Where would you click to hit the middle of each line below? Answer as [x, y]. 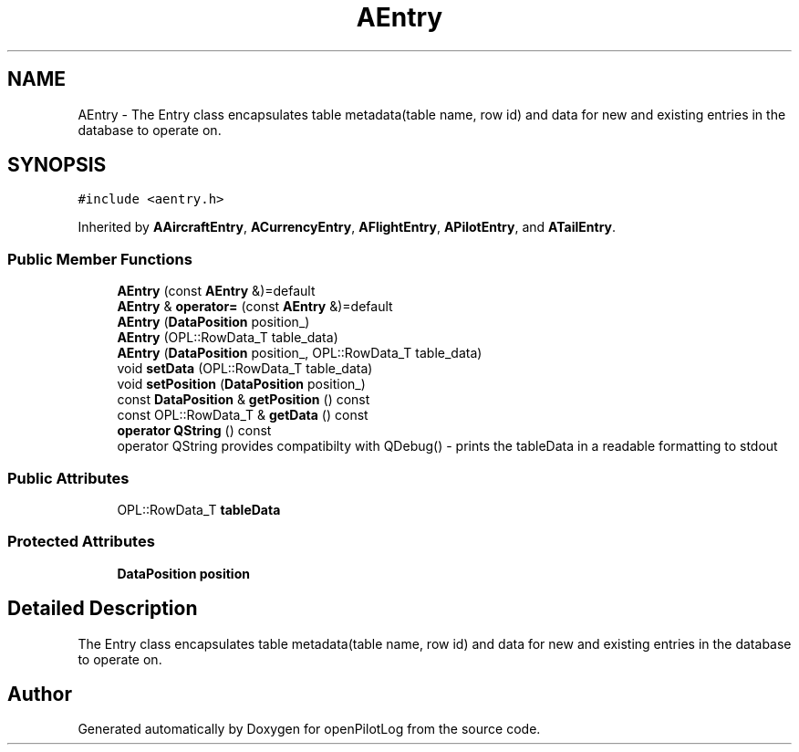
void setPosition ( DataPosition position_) [241, 384]
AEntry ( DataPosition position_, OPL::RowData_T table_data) [300, 353]
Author [40, 694]
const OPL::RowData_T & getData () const [243, 415]
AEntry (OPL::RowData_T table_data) [228, 338]
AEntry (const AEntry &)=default [216, 291]
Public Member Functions [100, 259]
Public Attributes [68, 478]
